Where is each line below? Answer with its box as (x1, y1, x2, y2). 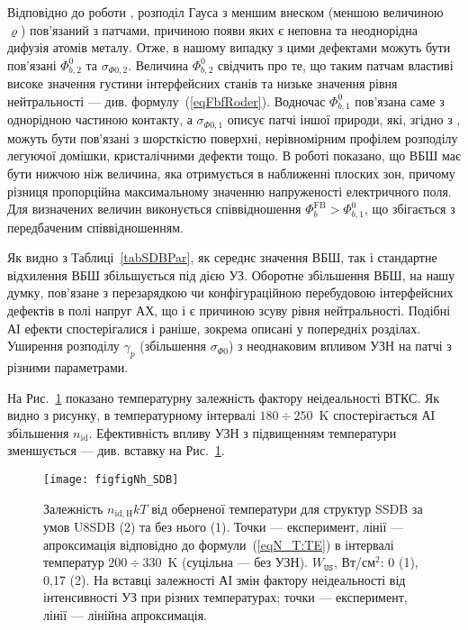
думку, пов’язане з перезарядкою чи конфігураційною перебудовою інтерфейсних (7, 283, 454, 302)
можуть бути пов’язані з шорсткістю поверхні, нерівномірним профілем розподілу (7, 128, 458, 147)
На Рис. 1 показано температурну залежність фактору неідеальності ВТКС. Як (7, 388, 440, 406)
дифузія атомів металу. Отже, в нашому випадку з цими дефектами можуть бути (7, 38, 451, 57)
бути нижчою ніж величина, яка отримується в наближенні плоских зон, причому (7, 163, 455, 182)
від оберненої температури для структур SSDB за (151, 498, 423, 517)
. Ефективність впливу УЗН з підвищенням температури (88, 423, 397, 442)
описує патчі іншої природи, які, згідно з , (227, 110, 461, 129)
